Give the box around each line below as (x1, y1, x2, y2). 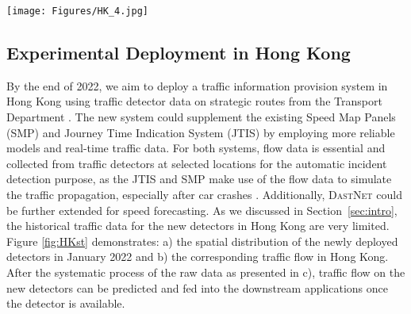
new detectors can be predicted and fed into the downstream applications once (6, 279, 388, 296)
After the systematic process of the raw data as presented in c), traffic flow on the (6, 263, 405, 280)
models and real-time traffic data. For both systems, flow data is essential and (6, 140, 386, 156)
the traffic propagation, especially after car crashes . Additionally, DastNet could (6, 186, 402, 203)
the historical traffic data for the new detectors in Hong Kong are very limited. (6, 217, 390, 234)
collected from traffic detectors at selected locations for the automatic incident (6, 155, 387, 171)
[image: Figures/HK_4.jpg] (6, 6, 148, 17)
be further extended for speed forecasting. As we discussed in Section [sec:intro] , (6, 201, 398, 218)
